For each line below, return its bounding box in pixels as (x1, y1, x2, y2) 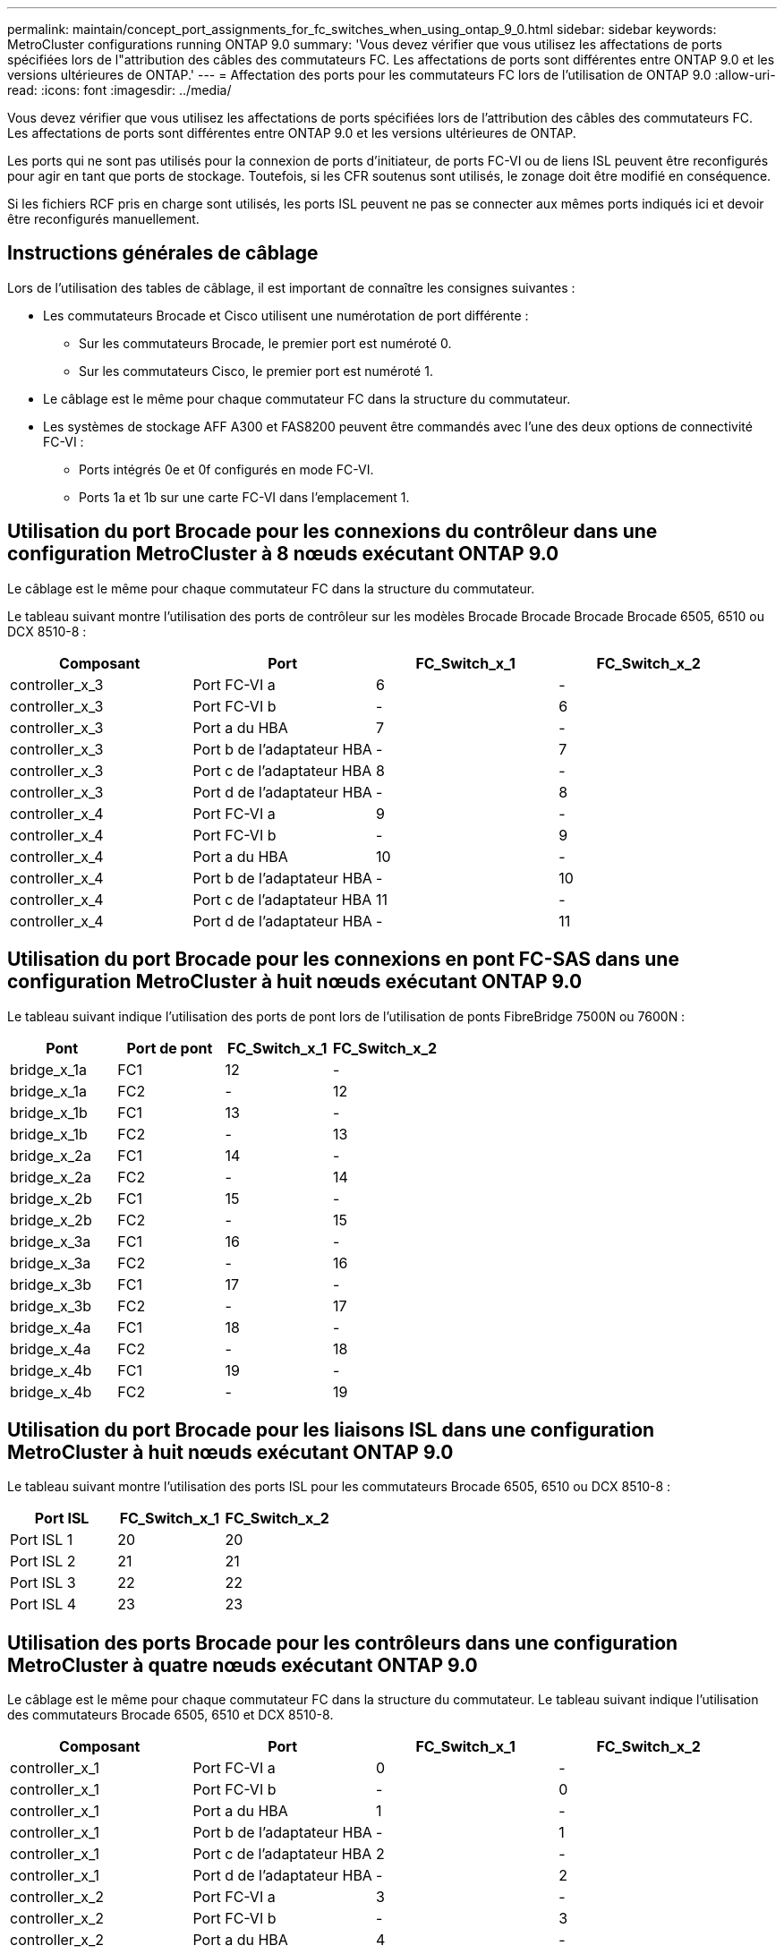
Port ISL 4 (10, 1595, 77, 1614)
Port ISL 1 (10, 1531, 73, 1549)
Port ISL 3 (10, 1574, 76, 1592)
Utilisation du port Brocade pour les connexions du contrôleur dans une (7, 520, 658, 543)
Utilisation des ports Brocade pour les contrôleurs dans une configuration (7, 1631, 678, 1654)
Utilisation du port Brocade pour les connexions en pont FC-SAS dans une (7, 948, 679, 971)
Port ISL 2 (10, 1552, 76, 1571)
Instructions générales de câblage (7, 242, 319, 265)
